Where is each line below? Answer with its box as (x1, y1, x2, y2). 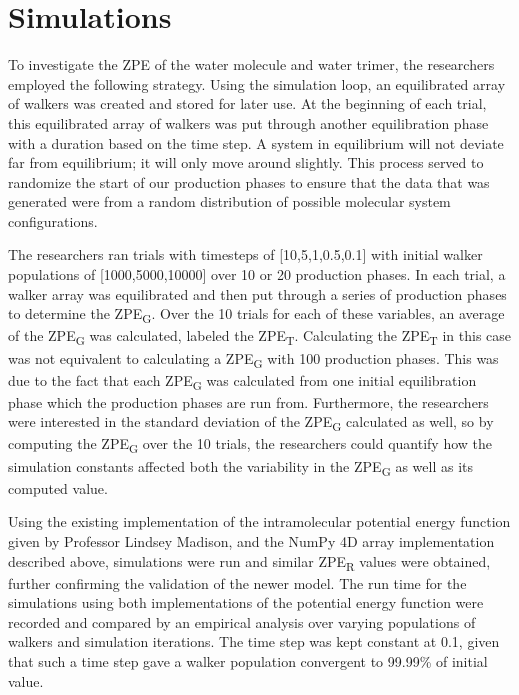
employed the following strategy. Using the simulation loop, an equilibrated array (8, 73, 506, 94)
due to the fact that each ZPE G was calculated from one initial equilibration (8, 369, 477, 393)
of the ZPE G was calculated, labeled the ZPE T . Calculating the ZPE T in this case (8, 325, 512, 349)
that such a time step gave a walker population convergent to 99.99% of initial (8, 651, 488, 671)
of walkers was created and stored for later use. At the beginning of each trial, (8, 93, 487, 114)
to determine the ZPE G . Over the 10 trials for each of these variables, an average (8, 303, 505, 327)
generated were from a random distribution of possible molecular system (8, 191, 451, 212)
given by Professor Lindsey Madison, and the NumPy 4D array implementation (8, 530, 495, 551)
